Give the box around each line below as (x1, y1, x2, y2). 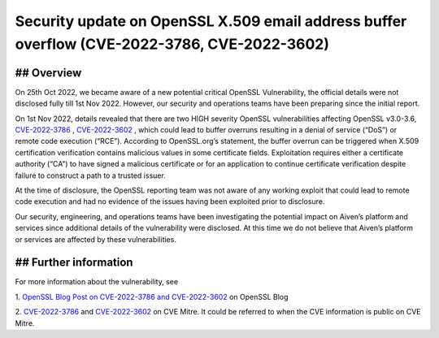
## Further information (15, 256, 133, 270)
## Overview (15, 66, 82, 80)
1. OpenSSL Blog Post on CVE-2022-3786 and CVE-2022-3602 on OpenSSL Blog (15, 292, 289, 301)
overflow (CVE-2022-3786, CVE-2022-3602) (15, 35, 329, 53)
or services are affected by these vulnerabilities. (15, 234, 176, 244)
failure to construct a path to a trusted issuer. (15, 171, 166, 180)
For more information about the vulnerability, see (15, 277, 179, 287)
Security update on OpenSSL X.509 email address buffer (15, 12, 407, 30)
